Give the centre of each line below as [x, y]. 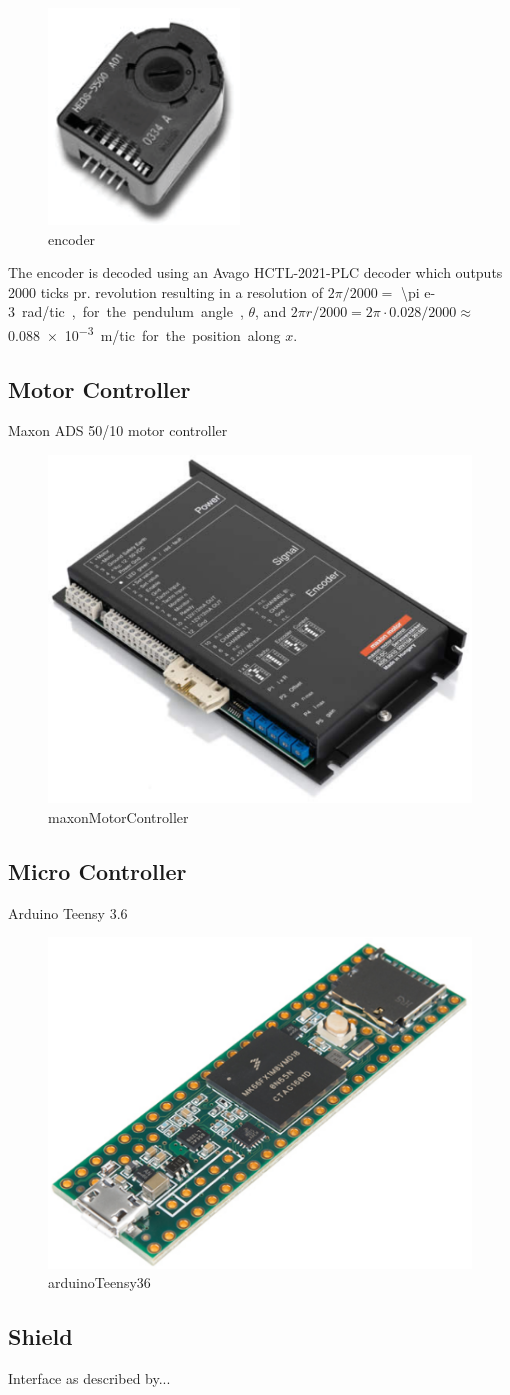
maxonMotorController [118, 816]
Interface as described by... [89, 1378]
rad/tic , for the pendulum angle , [132, 311]
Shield [40, 1336]
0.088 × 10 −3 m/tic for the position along [144, 333]
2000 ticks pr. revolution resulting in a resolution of [166, 291]
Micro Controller [97, 870]
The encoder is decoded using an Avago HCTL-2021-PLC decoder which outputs [255, 272]
